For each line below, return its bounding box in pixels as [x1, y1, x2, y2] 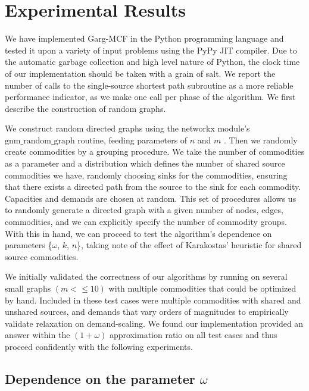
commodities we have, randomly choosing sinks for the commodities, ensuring [5, 168, 288, 181]
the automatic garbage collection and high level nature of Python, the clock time [5, 55, 300, 68]
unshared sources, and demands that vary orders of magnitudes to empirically [5, 305, 289, 318]
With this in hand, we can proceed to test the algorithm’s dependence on [5, 227, 272, 239]
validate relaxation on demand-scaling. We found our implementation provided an [5, 317, 304, 329]
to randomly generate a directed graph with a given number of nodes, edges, [5, 204, 283, 216]
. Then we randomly [224, 133, 298, 146]
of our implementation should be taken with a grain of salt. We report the [5, 67, 276, 79]
